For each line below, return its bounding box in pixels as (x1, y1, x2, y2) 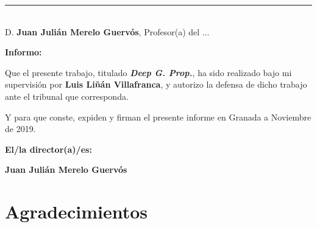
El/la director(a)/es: (5, 142, 92, 155)
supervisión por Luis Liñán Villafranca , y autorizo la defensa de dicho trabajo (5, 78, 307, 91)
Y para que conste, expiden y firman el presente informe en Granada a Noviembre (5, 110, 312, 123)
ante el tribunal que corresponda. (5, 89, 129, 102)
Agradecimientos (5, 199, 148, 224)
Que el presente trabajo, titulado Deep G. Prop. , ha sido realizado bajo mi (5, 66, 292, 79)
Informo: (5, 46, 42, 58)
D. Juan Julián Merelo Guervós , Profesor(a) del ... (5, 25, 210, 38)
